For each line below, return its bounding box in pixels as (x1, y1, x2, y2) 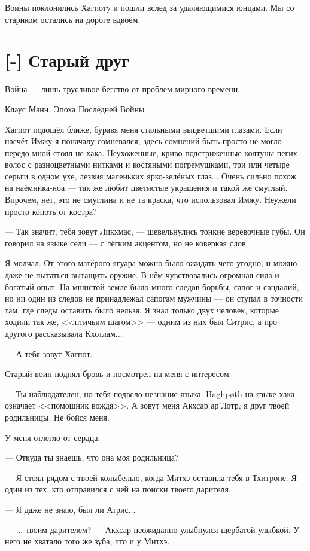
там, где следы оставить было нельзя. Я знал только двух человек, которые (5, 303, 279, 316)
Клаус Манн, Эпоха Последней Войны (5, 102, 145, 115)
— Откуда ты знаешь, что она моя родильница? (5, 451, 179, 464)
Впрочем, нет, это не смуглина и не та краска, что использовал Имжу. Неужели (5, 193, 296, 206)
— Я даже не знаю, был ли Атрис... (5, 503, 136, 515)
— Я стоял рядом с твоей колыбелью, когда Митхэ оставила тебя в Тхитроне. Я (5, 471, 297, 483)
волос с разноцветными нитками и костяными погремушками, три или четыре (5, 158, 290, 171)
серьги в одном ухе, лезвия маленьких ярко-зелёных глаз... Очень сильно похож (5, 169, 297, 182)
